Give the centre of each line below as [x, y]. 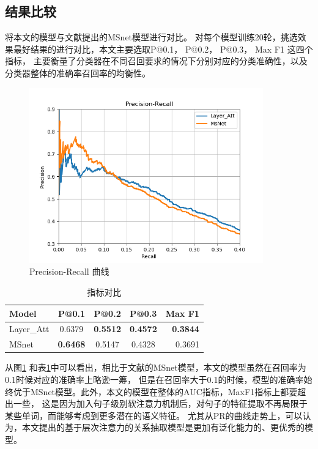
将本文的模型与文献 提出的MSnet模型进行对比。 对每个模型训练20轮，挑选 [151, 37]
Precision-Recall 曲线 [69, 271]
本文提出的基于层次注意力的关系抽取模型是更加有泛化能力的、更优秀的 [163, 427]
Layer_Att [29, 329]
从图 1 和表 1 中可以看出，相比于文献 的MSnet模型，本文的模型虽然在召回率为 [156, 367]
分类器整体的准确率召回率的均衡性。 [78, 72]
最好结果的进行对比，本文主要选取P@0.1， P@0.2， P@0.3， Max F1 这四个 [163, 49]
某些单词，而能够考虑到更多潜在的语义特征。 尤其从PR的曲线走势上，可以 [154, 415]
